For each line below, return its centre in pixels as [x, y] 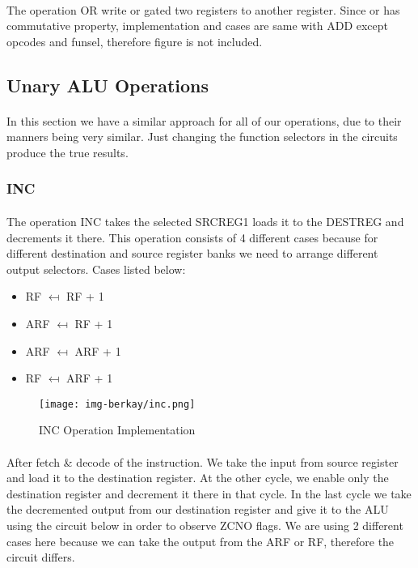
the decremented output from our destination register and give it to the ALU [198, 509]
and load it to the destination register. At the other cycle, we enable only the [198, 478]
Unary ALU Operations [108, 85]
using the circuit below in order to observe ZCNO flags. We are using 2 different [205, 525]
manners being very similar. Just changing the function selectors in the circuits [202, 137]
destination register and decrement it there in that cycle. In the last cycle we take [209, 493]
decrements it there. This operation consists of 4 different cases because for [192, 237]
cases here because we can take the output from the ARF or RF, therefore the [201, 541]
